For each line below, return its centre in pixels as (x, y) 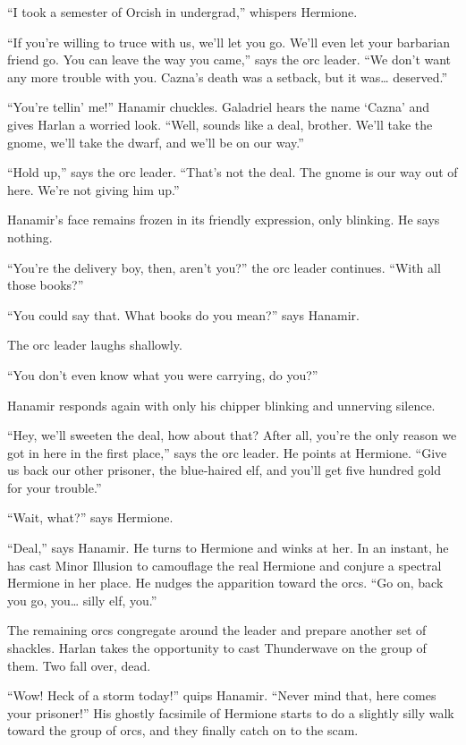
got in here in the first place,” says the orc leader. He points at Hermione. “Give (227, 452)
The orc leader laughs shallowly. (95, 345)
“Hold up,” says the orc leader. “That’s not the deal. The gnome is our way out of (233, 172)
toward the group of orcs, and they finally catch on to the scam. (183, 730)
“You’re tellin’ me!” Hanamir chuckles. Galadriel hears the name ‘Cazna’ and (219, 107)
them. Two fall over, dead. (79, 665)
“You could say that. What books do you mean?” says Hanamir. (183, 314)
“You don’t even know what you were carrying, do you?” (163, 374)
